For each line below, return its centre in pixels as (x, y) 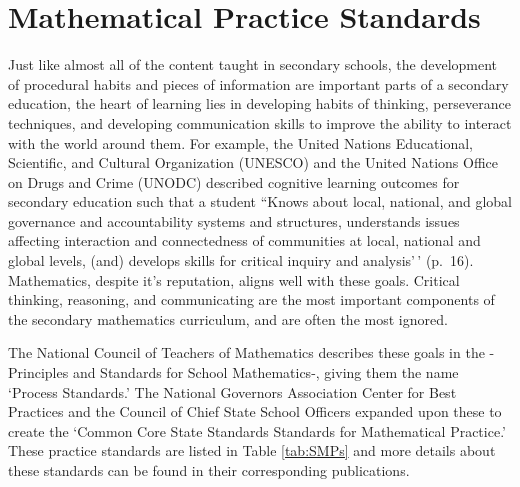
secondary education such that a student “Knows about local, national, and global (260, 201)
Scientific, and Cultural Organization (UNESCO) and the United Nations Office (253, 162)
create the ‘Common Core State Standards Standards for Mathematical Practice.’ (257, 430)
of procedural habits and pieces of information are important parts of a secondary (258, 83)
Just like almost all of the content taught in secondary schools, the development (253, 64)
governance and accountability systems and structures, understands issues (234, 220)
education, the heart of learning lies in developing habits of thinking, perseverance (259, 103)
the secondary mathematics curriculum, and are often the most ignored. (228, 318)
